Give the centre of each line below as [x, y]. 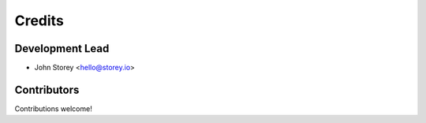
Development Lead [62, 48]
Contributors [47, 89]
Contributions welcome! [53, 108]
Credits [39, 20]
